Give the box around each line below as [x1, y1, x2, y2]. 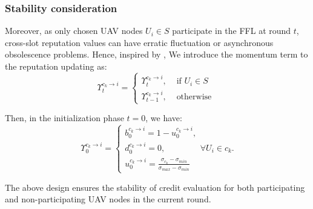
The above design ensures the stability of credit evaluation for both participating [5, 181, 305, 193]
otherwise [176, 92, 212, 101]
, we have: [145, 111, 182, 124]
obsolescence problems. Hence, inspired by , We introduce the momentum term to [5, 48, 308, 61]
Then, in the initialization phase [5, 111, 124, 124]
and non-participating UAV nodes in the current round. [5, 193, 211, 205]
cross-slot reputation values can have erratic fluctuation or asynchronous [5, 36, 274, 48]
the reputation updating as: [5, 60, 107, 72]
